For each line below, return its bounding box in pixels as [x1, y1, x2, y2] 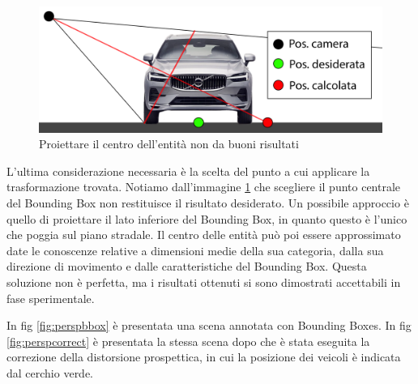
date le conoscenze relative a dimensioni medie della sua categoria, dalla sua [6, 241, 384, 258]
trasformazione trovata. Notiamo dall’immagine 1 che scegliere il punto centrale [6, 178, 401, 195]
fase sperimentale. [6, 289, 95, 306]
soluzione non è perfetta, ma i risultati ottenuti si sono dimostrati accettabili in [6, 274, 401, 291]
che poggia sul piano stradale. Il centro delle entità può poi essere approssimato [6, 226, 401, 243]
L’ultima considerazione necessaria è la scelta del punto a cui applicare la [6, 162, 370, 179]
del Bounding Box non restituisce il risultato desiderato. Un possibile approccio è [6, 194, 409, 211]
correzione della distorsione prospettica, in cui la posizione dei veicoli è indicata [6, 348, 401, 365]
